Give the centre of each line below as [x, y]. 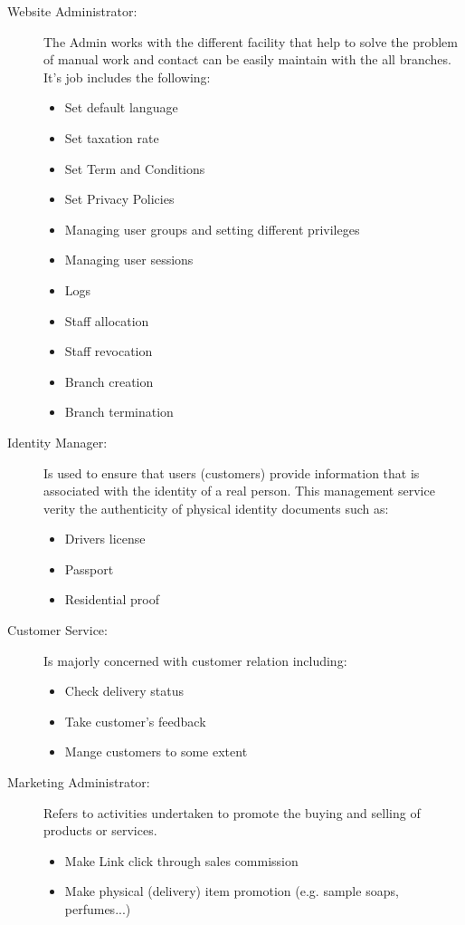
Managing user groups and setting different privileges [212, 229]
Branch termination [119, 412]
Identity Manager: [57, 442]
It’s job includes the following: [127, 77]
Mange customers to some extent [156, 752]
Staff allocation [107, 320]
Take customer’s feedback [135, 721]
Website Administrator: [72, 11]
